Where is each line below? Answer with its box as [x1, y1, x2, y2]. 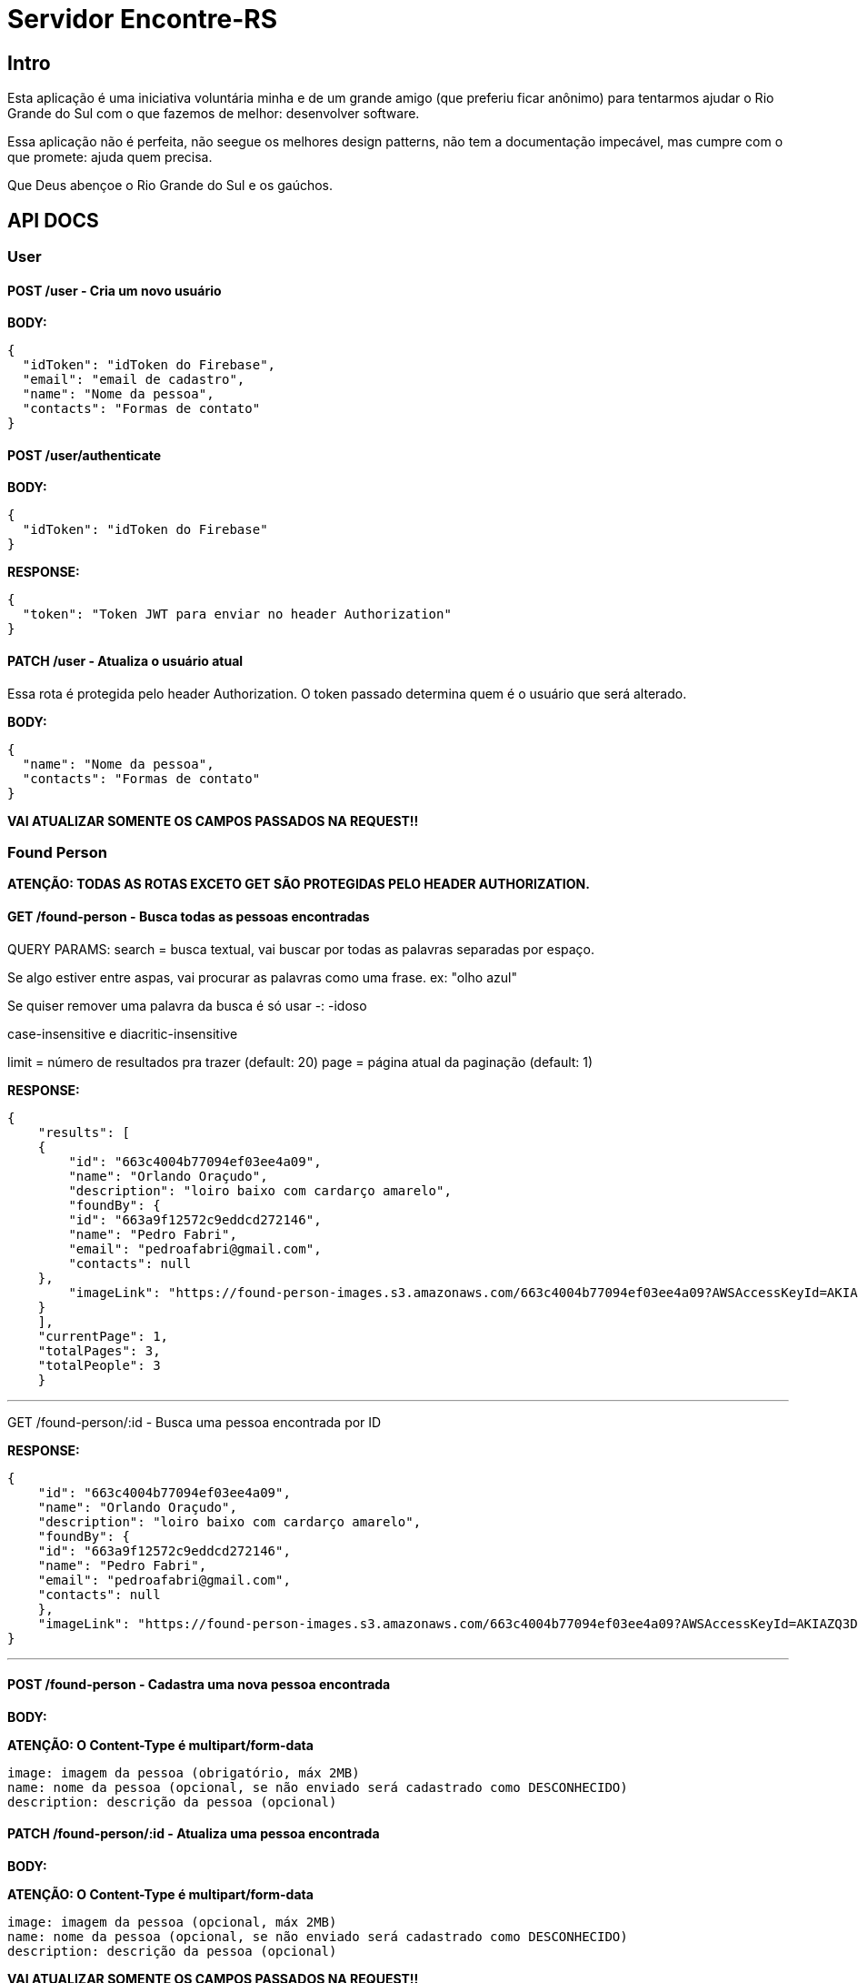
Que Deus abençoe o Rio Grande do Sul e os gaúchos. [7, 177, 334, 194]
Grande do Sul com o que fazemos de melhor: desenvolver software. [7, 106, 420, 122]
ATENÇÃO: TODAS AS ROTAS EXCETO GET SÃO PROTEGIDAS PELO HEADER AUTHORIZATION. [7, 876, 590, 892]
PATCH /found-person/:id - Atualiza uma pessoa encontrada [7, 1826, 380, 1842]
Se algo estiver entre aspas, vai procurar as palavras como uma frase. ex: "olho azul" [7, 969, 517, 985]
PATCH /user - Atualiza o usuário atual [7, 653, 244, 669]
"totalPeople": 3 [37, 1357, 161, 1373]
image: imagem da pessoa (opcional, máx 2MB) [7, 1915, 337, 1930]
